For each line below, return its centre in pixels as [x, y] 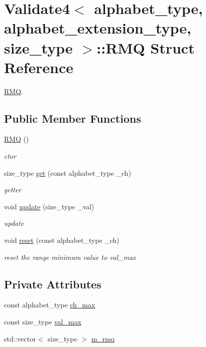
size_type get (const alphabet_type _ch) [68, 172]
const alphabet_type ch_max [50, 305]
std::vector [20, 338]
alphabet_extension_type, [98, 28]
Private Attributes [53, 284]
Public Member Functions [72, 118]
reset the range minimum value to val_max [70, 257]
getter [13, 190]
